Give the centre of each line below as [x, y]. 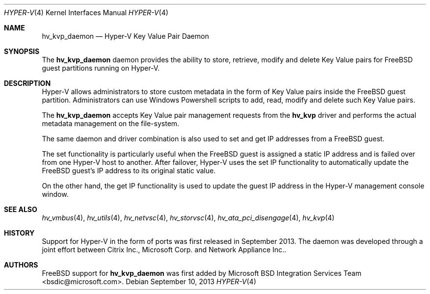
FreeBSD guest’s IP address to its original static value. [129, 171]
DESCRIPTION [27, 83]
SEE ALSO [21, 209]
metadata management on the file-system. [111, 123]
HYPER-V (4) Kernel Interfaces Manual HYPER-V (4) [86, 13]
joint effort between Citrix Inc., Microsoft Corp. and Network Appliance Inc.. [164, 250]
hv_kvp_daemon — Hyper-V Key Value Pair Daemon [125, 36]
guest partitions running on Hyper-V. [101, 68]
